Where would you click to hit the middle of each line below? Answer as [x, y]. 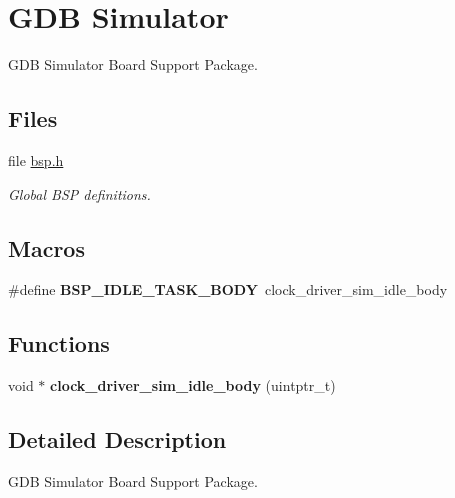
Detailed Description [117, 439]
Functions [59, 343]
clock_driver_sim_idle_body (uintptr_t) [193, 385]
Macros [46, 247]
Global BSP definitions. [79, 193]
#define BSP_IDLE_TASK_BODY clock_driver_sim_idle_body [228, 289]
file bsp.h [36, 159]
